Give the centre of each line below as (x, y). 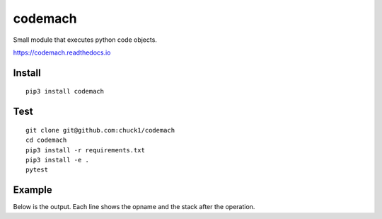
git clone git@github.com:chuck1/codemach (100, 130)
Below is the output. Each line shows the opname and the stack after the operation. (134, 207)
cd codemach (46, 140)
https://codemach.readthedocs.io (62, 52)
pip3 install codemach (65, 91)
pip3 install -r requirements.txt (85, 150)
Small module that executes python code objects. (85, 40)
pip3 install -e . (58, 160)
